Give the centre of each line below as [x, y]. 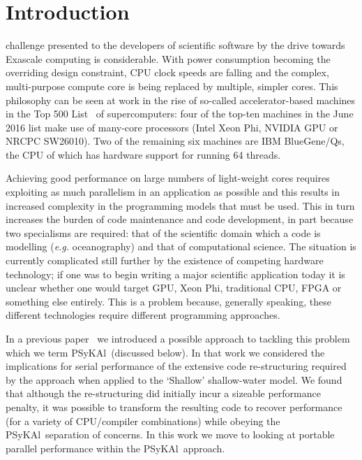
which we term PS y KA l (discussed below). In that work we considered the [165, 352]
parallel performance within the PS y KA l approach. [115, 448]
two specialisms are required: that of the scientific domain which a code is [163, 232]
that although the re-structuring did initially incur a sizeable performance [163, 393]
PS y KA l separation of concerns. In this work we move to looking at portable [170, 434]
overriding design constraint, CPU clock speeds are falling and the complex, [167, 72]
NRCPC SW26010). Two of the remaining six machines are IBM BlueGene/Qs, [175, 141]
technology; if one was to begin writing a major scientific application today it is [175, 274]
